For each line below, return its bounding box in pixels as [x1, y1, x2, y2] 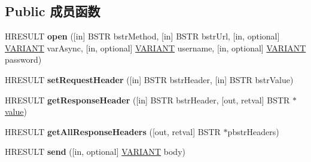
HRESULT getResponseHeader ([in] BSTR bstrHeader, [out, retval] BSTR [5, 93, 290, 106]
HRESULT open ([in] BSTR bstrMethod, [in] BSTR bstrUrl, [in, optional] [5, 30, 280, 42]
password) [5, 53, 42, 66]
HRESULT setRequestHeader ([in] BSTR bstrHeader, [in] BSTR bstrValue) [5, 73, 294, 85]
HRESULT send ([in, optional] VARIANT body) [5, 145, 185, 158]
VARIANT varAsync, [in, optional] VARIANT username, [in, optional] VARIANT [5, 41, 306, 54]
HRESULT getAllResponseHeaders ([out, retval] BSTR [5, 125, 221, 137]
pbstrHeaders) [227, 125, 279, 137]
